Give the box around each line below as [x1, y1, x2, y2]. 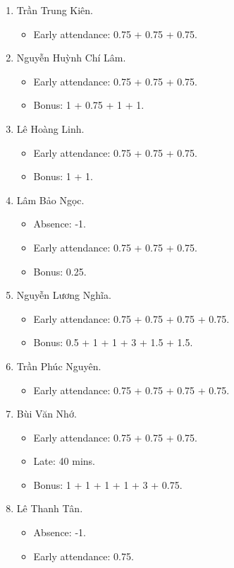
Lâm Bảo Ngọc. [16, 192, 85, 207]
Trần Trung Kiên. [16, 3, 94, 17]
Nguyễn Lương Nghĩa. [16, 288, 111, 302]
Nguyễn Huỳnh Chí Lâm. [16, 50, 126, 65]
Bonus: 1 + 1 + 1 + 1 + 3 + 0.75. [33, 477, 183, 492]
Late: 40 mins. [33, 454, 95, 468]
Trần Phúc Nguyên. [16, 358, 101, 373]
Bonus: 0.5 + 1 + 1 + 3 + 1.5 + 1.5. [33, 335, 193, 350]
